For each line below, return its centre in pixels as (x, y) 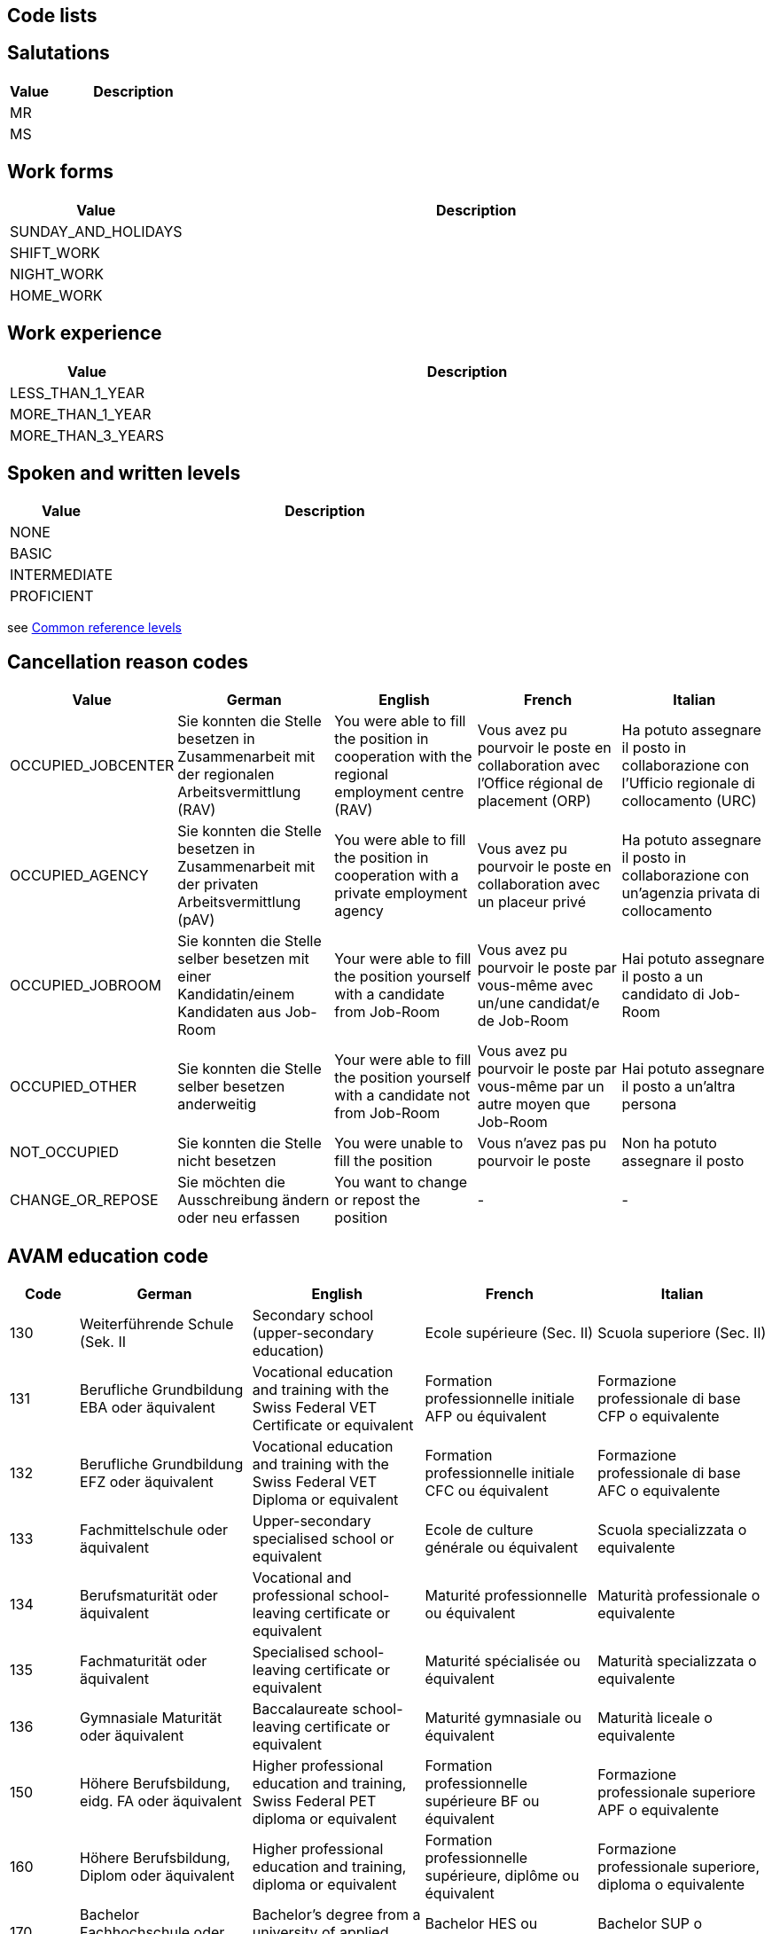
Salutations (58, 53)
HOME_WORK (56, 295)
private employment (401, 893)
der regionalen (226, 775)
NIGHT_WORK (57, 274)
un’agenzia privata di (691, 893)
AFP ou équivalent (486, 1417)
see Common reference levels (94, 628)
